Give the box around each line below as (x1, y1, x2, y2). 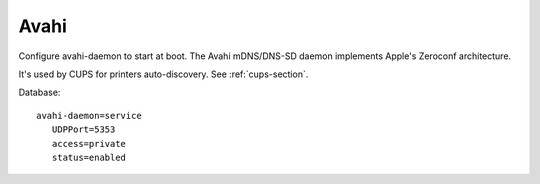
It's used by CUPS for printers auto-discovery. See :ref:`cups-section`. (18, 68, 309, 80)
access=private (51, 138, 127, 149)
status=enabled (51, 151, 127, 163)
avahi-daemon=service (36, 110, 142, 121)
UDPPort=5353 (51, 124, 116, 135)
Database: (18, 86, 61, 99)
